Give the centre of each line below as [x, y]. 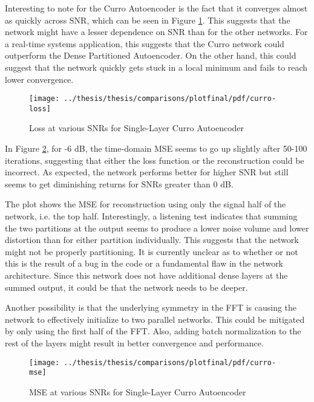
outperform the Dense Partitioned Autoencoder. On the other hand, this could [151, 55]
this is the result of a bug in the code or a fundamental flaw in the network [144, 263]
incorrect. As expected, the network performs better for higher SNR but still [147, 172]
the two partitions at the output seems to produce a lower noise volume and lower [157, 228]
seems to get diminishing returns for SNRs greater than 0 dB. [119, 183]
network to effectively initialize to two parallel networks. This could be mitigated [155, 319]
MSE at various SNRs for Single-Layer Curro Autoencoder [138, 391]
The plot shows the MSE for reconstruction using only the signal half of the [146, 204]
